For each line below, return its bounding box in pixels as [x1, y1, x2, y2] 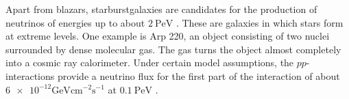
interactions [5, 68, 55, 83]
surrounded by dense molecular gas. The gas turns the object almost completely [5, 42, 341, 56]
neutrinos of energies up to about [5, 15, 145, 29]
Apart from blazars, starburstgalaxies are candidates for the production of [5, 2, 317, 16]
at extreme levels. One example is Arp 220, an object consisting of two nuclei [5, 29, 330, 43]
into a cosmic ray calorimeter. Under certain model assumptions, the [5, 55, 294, 70]
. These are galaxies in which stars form [176, 15, 344, 29]
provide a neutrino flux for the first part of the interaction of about [57, 68, 340, 83]
